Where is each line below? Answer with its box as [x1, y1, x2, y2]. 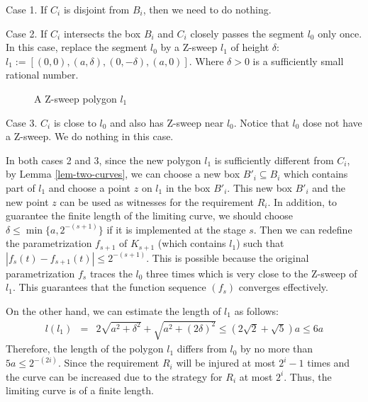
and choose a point [48, 180, 131, 195]
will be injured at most [176, 355, 276, 370]
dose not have [303, 115, 362, 130]
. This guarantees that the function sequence [12, 280, 206, 294]
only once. [318, 25, 362, 40]
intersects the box [63, 25, 141, 40]
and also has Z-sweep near [110, 115, 224, 130]
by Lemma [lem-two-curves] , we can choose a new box [6, 166, 240, 181]
